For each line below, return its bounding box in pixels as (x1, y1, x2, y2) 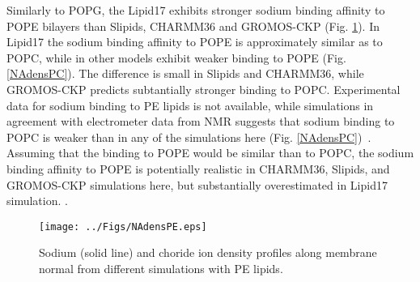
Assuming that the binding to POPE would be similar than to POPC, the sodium (6, 144, 414, 161)
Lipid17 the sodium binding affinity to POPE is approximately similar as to (6, 33, 383, 50)
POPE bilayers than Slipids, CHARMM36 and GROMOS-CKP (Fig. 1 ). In (6, 17, 380, 34)
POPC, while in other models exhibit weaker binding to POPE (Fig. (6, 49, 346, 66)
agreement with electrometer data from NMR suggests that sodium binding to (6, 113, 395, 130)
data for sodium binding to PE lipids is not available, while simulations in (6, 96, 374, 113)
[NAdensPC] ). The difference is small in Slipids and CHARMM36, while (6, 65, 364, 82)
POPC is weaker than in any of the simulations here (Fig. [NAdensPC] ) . (6, 128, 371, 145)
